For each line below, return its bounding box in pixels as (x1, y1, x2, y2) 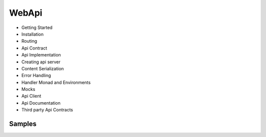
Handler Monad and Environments (21, 79, 91, 85)
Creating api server (21, 59, 61, 65)
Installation (21, 31, 44, 37)
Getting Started (21, 25, 53, 30)
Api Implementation (21, 52, 61, 58)
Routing (21, 38, 37, 44)
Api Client (21, 93, 41, 99)
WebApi (9, 7, 43, 18)
